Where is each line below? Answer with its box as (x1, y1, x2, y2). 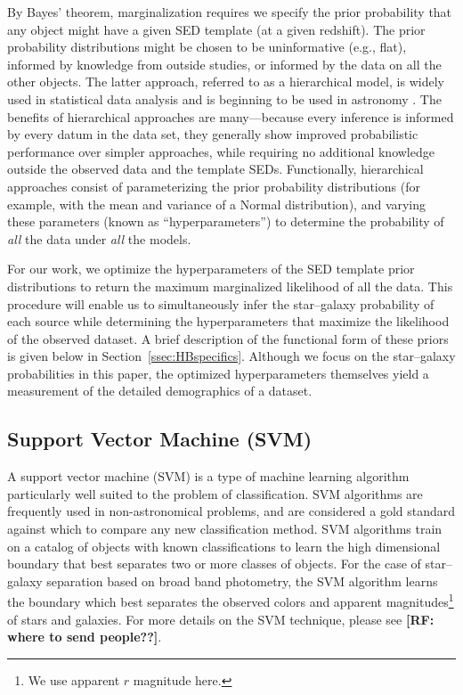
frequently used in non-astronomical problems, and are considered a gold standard (7, 502, 456, 520)
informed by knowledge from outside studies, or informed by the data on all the (7, 54, 442, 73)
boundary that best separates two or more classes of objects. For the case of (7, 554, 421, 573)
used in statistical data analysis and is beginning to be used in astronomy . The (7, 89, 442, 108)
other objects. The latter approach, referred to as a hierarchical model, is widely (7, 72, 444, 91)
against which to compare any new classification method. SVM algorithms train (7, 519, 443, 538)
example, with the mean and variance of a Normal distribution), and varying (7, 194, 426, 213)
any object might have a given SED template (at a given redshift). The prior (7, 20, 426, 38)
